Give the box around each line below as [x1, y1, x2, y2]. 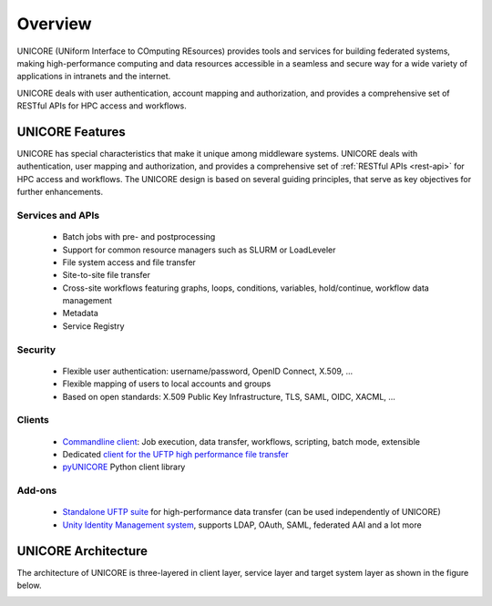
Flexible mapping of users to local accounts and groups [62, 378, 272, 389]
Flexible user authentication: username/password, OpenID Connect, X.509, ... [62, 365, 354, 376]
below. [16, 580, 42, 591]
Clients [16, 414, 49, 426]
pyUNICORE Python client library [62, 461, 186, 473]
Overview [16, 14, 92, 34]
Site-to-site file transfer [62, 270, 150, 281]
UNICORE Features [16, 124, 127, 139]
